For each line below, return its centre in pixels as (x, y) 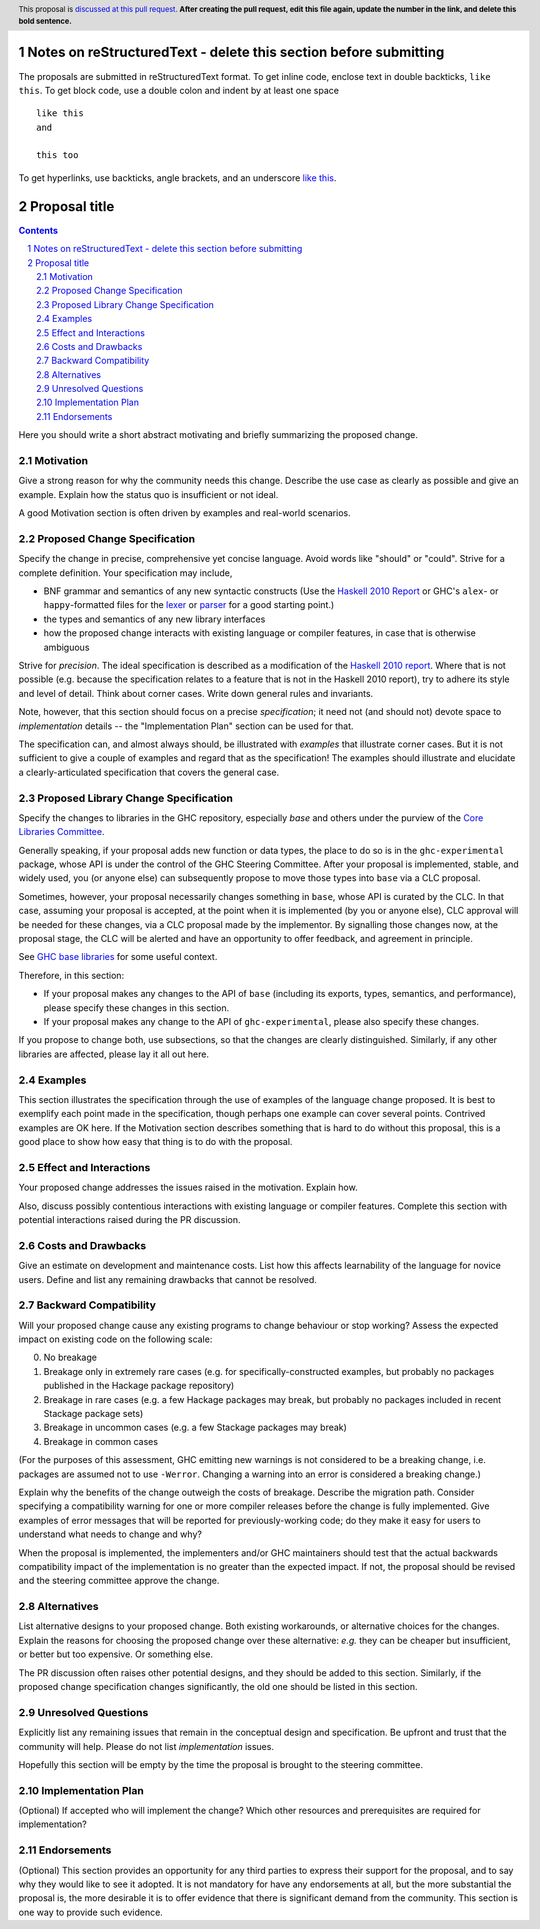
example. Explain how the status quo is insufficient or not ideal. (148, 494)
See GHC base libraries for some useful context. (118, 957)
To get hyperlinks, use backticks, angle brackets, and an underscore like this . (177, 177)
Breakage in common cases (101, 1441)
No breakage (70, 1357)
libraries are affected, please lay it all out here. (114, 1054)
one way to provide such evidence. (91, 1912)
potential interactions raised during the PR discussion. (129, 1219)
